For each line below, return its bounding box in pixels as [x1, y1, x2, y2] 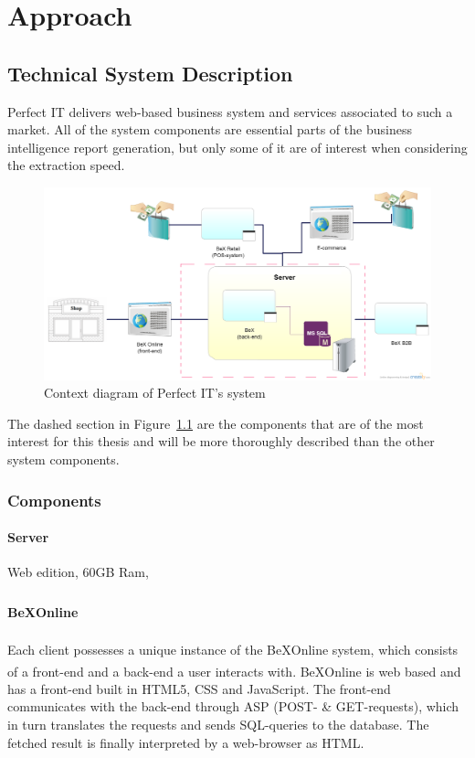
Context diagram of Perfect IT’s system [44, 383, 266, 402]
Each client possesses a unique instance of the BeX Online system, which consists [7, 640, 459, 659]
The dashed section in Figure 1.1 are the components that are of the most [7, 413, 424, 432]
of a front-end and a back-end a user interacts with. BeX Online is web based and [7, 661, 461, 680]
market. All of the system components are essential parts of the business [7, 120, 412, 139]
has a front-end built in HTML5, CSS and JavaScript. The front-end [7, 678, 391, 698]
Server [7, 528, 49, 547]
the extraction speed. [7, 155, 125, 175]
